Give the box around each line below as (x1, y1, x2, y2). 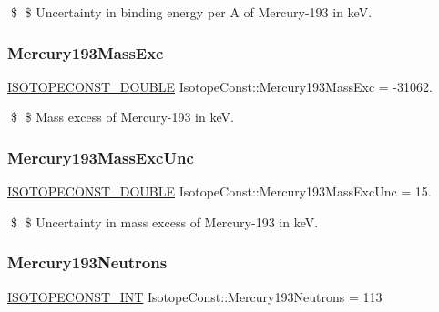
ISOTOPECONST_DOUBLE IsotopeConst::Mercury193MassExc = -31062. (7, 76, 433, 96)
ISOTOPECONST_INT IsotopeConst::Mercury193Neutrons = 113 (7, 287, 383, 306)
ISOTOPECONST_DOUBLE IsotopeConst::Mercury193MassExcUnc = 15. (7, 182, 432, 201)
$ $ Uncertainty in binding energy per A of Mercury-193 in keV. (10, 3, 373, 21)
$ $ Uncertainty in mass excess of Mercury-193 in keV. (10, 212, 319, 231)
